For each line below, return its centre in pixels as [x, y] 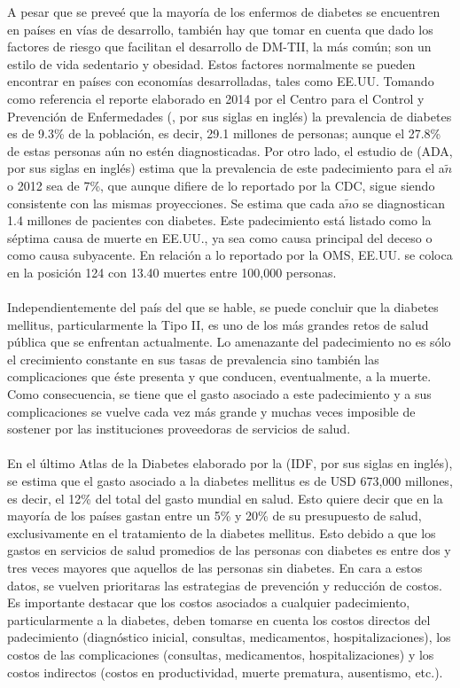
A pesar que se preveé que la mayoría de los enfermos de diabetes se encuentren [224, 12]
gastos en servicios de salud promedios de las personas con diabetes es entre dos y [229, 550]
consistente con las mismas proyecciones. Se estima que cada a [176, 203]
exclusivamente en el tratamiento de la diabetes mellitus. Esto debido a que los [222, 532]
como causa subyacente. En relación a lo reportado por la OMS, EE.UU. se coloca [230, 255]
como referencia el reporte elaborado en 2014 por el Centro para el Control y [216, 98]
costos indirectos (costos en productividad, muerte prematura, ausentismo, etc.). [225, 672]
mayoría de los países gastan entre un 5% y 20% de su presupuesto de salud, [214, 516]
